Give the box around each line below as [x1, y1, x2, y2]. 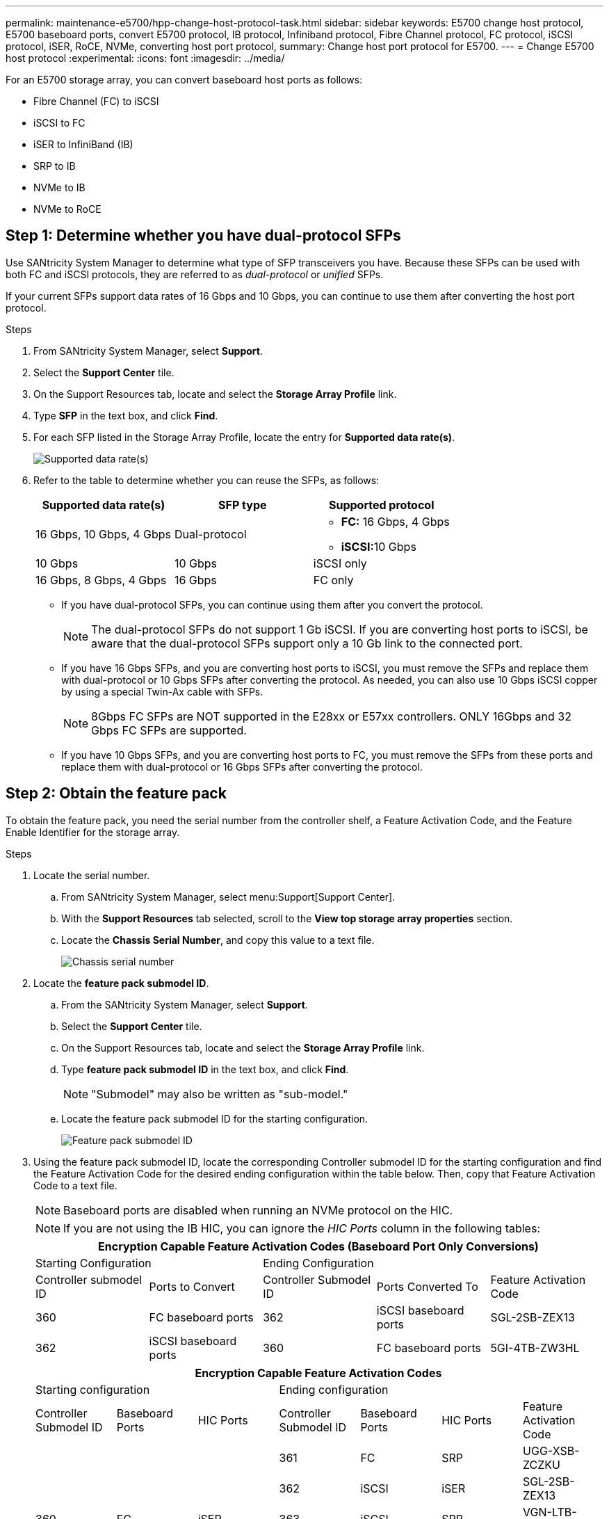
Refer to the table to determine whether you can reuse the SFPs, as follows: [33, 474, 380, 486]
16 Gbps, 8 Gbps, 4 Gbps [35, 572, 167, 587]
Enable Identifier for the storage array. [6, 826, 180, 838]
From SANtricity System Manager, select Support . [33, 344, 263, 357]
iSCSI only [313, 556, 367, 570]
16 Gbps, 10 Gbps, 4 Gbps [35, 527, 172, 541]
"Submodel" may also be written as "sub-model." [91, 1086, 348, 1101]
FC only [313, 572, 354, 587]
